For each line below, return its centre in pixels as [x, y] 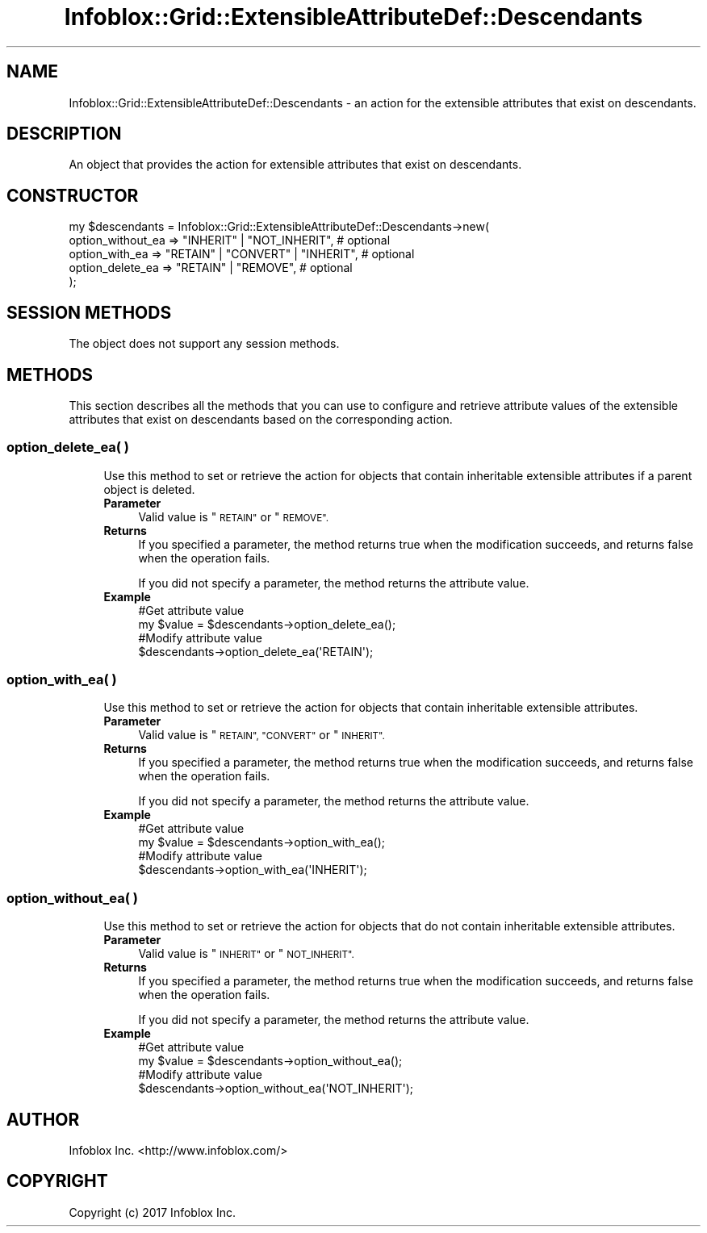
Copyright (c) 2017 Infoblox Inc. [152, 1212]
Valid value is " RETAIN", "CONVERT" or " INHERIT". [261, 735]
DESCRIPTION [64, 134]
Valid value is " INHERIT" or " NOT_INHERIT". [246, 954]
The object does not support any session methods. [204, 344]
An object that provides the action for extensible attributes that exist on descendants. [295, 165]
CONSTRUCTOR [73, 195]
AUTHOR [43, 1119]
